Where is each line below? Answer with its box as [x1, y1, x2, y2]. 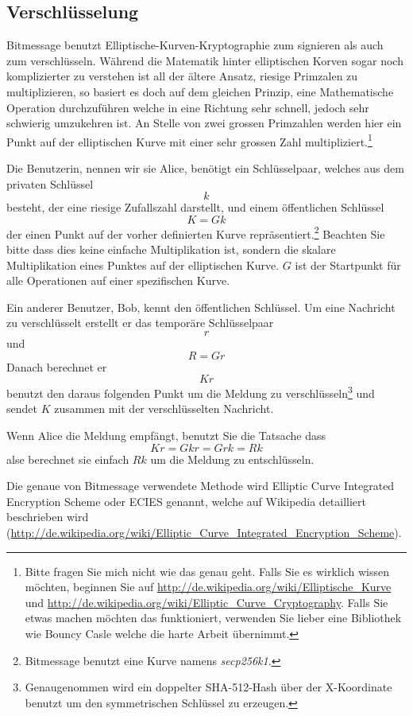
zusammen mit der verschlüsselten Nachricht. [54, 400, 274, 417]
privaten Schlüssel [6, 175, 94, 192]
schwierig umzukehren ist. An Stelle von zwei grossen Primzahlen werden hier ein [6, 115, 402, 131]
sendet [6, 400, 37, 417]
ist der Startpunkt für [295, 256, 401, 273]
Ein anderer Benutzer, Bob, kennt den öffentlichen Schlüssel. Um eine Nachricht [6, 298, 396, 315]
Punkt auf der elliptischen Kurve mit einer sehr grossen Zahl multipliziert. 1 [6, 130, 372, 150]
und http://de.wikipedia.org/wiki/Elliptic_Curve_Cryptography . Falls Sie [25, 593, 388, 610]
